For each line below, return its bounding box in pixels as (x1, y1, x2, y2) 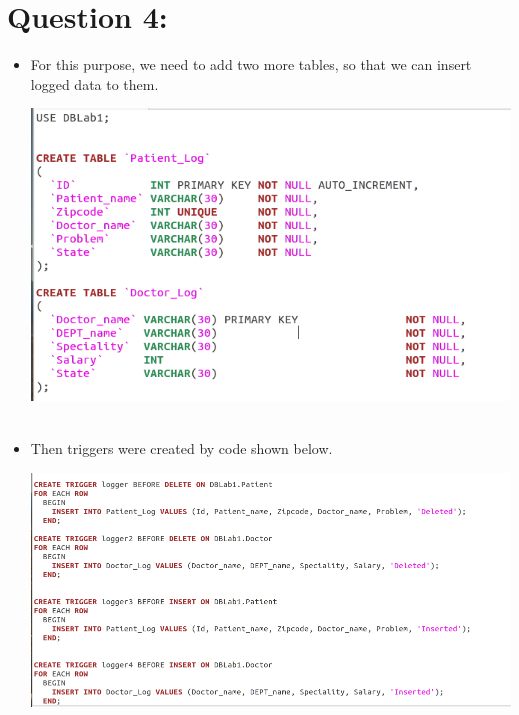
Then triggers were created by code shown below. (30, 438, 333, 459)
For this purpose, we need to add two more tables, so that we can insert (30, 54, 472, 75)
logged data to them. (30, 73, 159, 94)
